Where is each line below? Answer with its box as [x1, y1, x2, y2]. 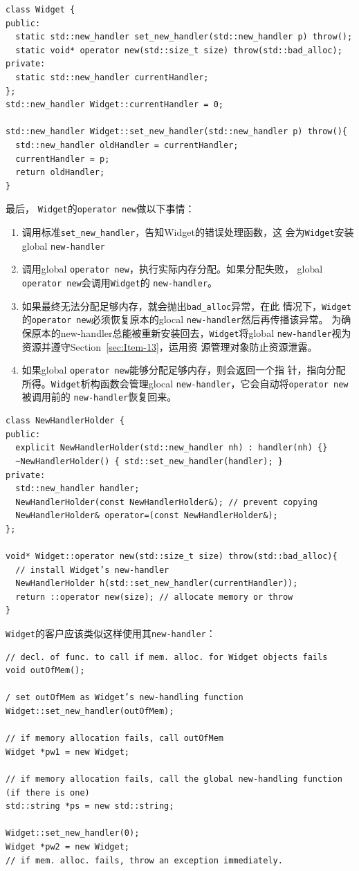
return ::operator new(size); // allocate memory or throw [15, 592, 293, 602]
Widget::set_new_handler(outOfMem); [6, 706, 174, 717]
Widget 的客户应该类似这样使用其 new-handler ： [6, 626, 216, 641]
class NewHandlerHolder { [6, 416, 125, 426]
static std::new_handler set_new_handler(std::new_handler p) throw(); [15, 32, 353, 42]
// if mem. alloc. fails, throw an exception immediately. [6, 855, 283, 865]
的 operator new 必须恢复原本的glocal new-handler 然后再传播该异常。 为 [21, 312, 342, 327]
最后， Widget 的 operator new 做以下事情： [6, 201, 195, 216]
